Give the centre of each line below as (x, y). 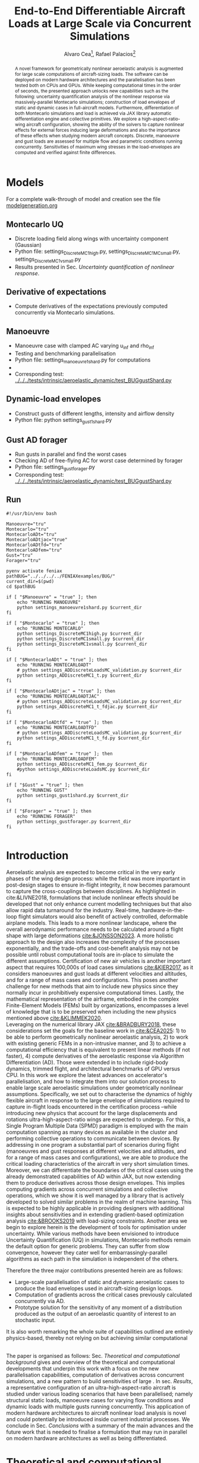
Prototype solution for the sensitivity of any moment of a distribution (98, 1307)
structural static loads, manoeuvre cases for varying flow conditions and (95, 1400)
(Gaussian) (28, 245)
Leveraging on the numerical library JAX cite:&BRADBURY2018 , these (91, 1024)
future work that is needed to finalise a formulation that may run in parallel (97, 1432)
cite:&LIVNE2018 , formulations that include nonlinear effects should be (93, 897)
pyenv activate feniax (34, 571)
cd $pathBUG (21, 587)
